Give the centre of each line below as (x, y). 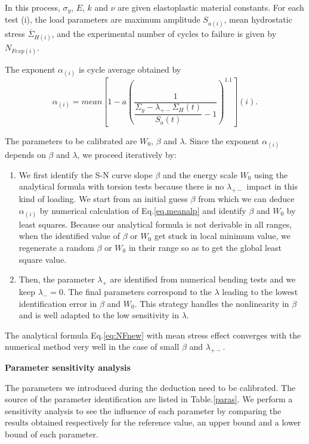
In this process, (33, 7)
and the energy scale (200, 174)
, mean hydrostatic (258, 19)
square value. (43, 259)
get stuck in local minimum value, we (222, 236)
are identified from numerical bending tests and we (203, 279)
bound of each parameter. (52, 434)
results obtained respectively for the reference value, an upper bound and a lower (153, 422)
